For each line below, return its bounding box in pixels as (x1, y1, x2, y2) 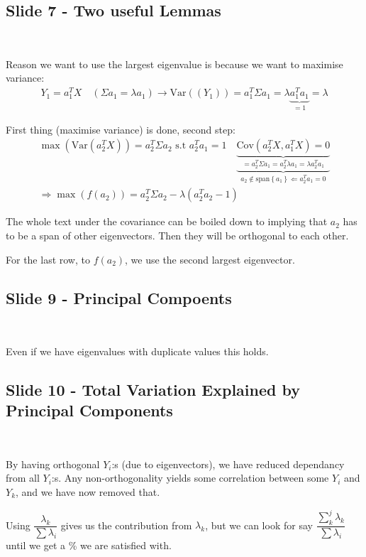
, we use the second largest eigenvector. (125, 252, 295, 266)
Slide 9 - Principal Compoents (6, 286, 232, 308)
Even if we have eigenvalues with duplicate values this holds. (6, 343, 269, 358)
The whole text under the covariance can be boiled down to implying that (6, 214, 328, 229)
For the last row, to (6, 252, 90, 266)
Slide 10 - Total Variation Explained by (6, 378, 300, 400)
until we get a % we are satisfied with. (6, 537, 172, 552)
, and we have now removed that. (16, 484, 160, 499)
